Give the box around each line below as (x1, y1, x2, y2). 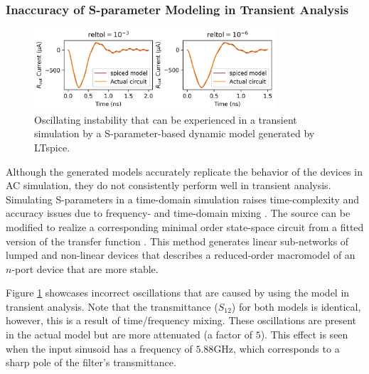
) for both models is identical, (231, 299, 361, 314)
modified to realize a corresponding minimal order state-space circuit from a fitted (6, 219, 364, 234)
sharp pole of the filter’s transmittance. (6, 355, 176, 370)
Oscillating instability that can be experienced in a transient (34, 112, 297, 127)
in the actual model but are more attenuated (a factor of (6, 327, 253, 342)
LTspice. (34, 139, 70, 154)
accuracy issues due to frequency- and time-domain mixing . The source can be (6, 205, 351, 220)
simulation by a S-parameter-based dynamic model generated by (34, 126, 315, 141)
